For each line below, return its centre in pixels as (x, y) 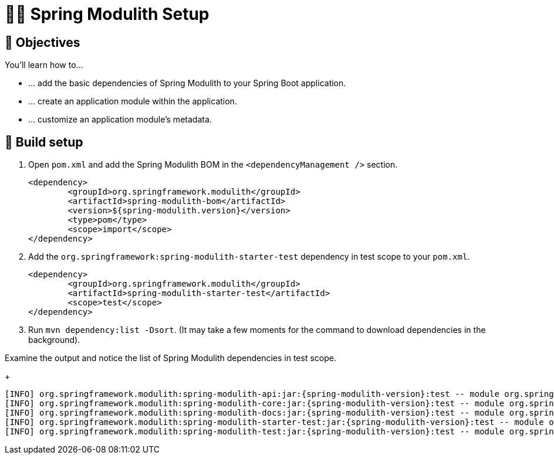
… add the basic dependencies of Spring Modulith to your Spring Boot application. (187, 83)
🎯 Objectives (43, 42)
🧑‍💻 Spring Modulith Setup (107, 14)
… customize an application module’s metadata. (120, 120)
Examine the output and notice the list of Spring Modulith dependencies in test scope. (170, 358)
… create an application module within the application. (133, 101)
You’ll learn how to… (44, 65)
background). (54, 340)
